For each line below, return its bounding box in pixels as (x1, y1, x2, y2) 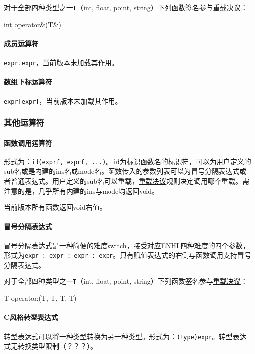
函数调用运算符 (4, 137, 52, 148)
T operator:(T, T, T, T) (4, 293, 77, 303)
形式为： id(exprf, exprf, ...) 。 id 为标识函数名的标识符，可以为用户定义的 (4, 156, 251, 166)
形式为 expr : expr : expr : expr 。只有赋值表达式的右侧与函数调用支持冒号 (4, 250, 251, 260)
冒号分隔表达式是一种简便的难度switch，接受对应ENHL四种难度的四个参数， (4, 240, 250, 250)
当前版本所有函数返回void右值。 (4, 202, 107, 212)
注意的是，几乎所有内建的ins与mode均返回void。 (4, 185, 159, 196)
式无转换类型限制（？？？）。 (4, 341, 97, 351)
